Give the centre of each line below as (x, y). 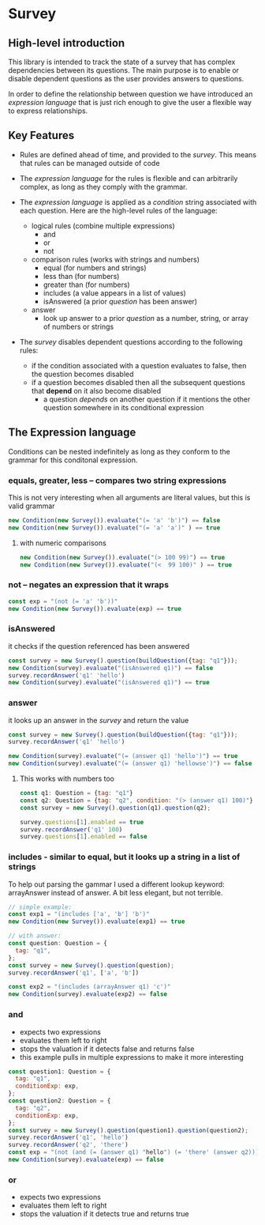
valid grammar (32, 506)
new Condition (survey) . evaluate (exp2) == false (88, 994)
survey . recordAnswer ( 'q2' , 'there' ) (68, 1145)
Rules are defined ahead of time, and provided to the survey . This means (138, 154)
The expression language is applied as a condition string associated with (138, 202)
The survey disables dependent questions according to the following (131, 341)
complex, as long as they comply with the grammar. (103, 187)
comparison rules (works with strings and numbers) (115, 259)
